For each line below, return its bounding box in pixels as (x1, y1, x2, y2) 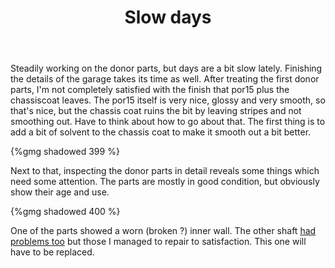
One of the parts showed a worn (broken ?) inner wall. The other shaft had (10, 225, 317, 237)
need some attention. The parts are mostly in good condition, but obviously (10, 176, 320, 188)
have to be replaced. (10, 246, 95, 258)
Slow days (124, 6, 212, 29)
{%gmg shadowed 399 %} (10, 146, 120, 158)
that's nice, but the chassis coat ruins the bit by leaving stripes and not (10, 105, 302, 117)
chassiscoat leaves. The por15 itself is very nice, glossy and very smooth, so (10, 94, 326, 106)
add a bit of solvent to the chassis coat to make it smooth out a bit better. (10, 126, 312, 138)
